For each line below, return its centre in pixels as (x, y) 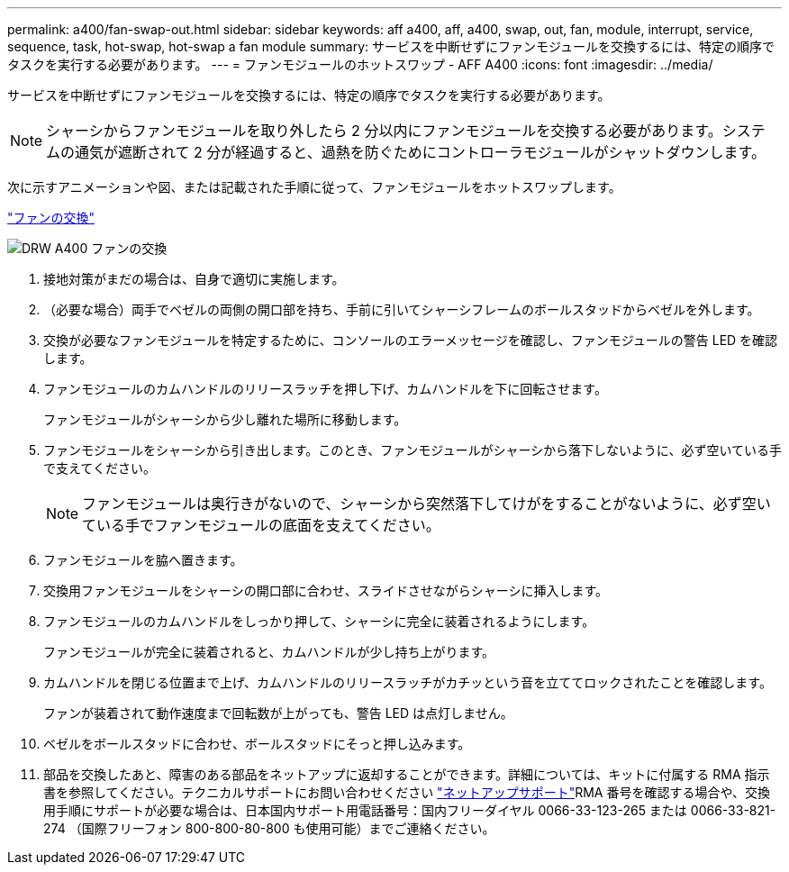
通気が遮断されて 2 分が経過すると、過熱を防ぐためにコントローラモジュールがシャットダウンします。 (420, 152)
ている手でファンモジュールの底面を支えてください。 (261, 525)
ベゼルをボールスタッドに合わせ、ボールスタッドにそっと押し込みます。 (257, 744)
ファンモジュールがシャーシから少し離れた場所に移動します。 (225, 419)
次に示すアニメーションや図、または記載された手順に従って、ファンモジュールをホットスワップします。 (314, 187)
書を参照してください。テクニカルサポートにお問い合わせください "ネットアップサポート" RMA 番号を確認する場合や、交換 (407, 792)
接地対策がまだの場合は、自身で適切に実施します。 (194, 279)
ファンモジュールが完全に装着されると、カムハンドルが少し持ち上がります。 (269, 652)
